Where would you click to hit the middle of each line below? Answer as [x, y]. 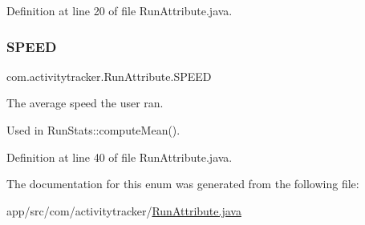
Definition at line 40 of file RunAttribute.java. [120, 157]
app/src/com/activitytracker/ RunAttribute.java [124, 210]
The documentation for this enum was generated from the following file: [183, 184]
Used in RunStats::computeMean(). [93, 130]
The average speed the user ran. [85, 103]
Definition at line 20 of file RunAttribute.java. [120, 10]
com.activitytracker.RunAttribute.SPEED [109, 76]
